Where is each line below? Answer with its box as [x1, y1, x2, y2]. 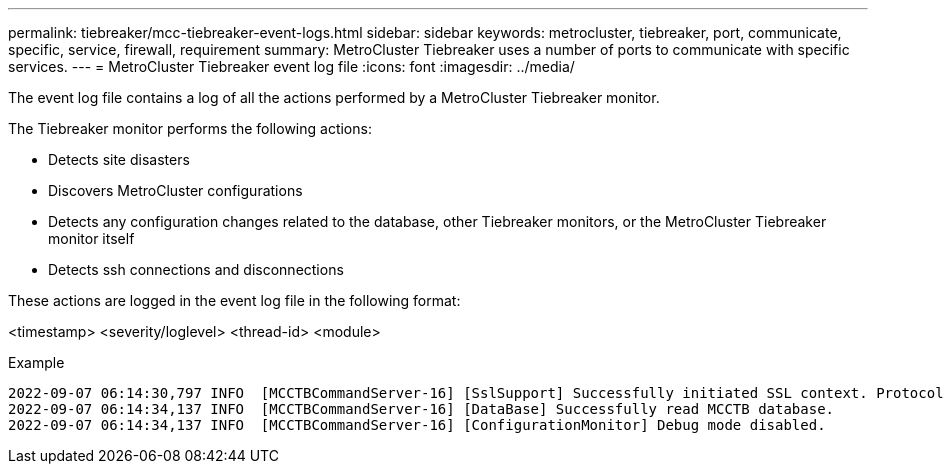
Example [8, 354, 65, 371]
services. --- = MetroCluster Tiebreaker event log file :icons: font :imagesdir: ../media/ [8, 58, 575, 75]
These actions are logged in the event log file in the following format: [8, 292, 461, 309]
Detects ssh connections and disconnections [48, 261, 344, 278]
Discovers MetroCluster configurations [48, 182, 303, 199]
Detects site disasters [48, 151, 190, 168]
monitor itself [48, 230, 135, 247]
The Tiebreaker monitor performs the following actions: [8, 120, 372, 137]
